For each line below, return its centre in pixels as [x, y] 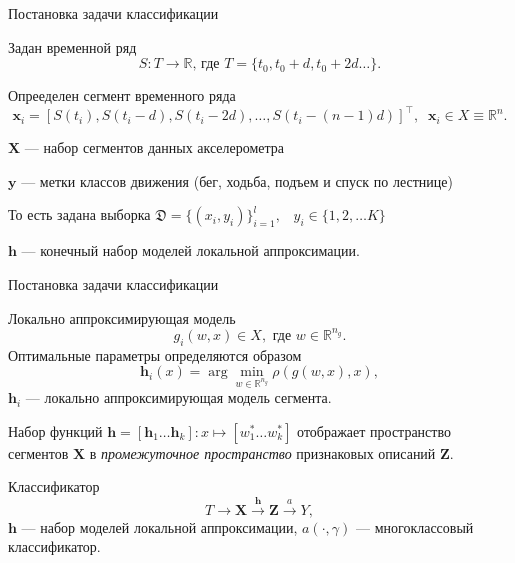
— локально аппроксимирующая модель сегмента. [178, 397]
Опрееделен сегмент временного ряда [122, 95]
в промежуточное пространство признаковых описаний [262, 452]
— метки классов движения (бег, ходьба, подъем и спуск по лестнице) [237, 180]
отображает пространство [374, 430]
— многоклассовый [414, 526]
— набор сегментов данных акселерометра [154, 147]
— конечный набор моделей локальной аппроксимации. [190, 250]
